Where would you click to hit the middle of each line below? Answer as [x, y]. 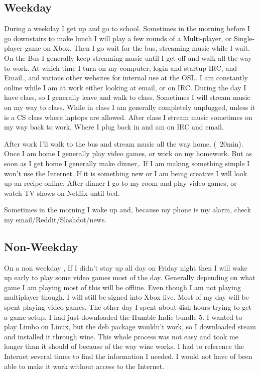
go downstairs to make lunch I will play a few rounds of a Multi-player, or [118, 38]
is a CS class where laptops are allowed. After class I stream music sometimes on [128, 117]
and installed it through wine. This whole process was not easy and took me [121, 336]
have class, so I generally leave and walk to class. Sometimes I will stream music [127, 97]
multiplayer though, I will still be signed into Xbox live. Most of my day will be [126, 297]
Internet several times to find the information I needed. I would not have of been [128, 356]
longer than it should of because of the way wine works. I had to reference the [124, 346]
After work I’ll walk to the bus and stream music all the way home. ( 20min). [124, 143]
